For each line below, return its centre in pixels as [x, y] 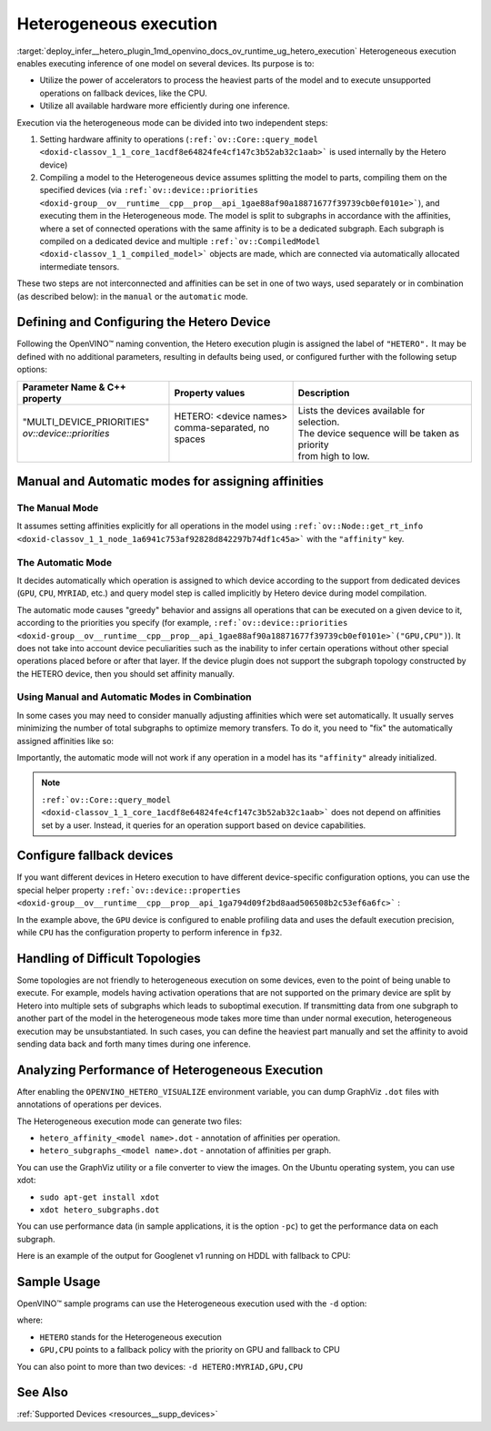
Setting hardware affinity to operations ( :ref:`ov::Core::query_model [179, 139]
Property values [210, 393]
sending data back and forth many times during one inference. [134, 1044]
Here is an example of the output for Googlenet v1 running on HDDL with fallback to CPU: [184, 1256]
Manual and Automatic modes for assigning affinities [170, 481]
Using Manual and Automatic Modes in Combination [134, 697]
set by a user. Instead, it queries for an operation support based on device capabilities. [204, 825]
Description [324, 393]
